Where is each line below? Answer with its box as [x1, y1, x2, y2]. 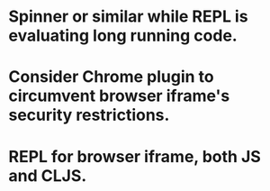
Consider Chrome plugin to [8, 67, 215, 87]
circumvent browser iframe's [8, 86, 230, 106]
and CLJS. [8, 165, 87, 186]
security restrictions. [8, 105, 170, 125]
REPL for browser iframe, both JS [8, 146, 262, 167]
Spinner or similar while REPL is [8, 6, 248, 27]
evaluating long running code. [8, 25, 238, 46]
